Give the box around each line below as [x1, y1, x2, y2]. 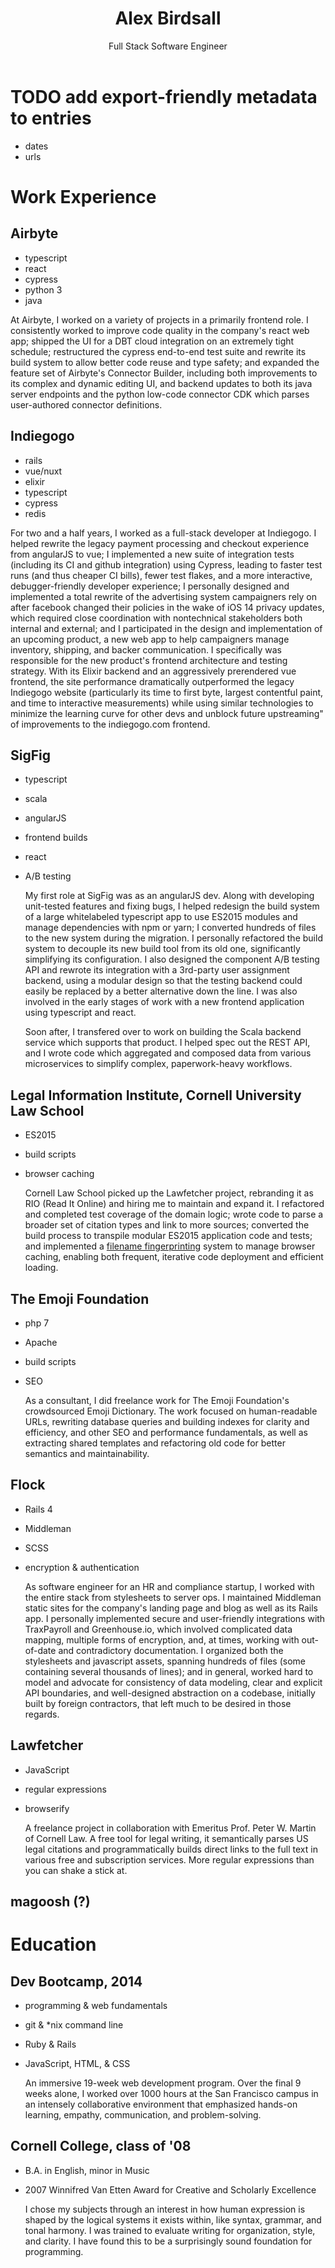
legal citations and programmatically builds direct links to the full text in [24, 1843, 318, 1855]
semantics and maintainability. [24, 1447, 150, 1459]
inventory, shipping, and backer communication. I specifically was [10, 643, 283, 656]
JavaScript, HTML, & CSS [24, 2057, 131, 2069]
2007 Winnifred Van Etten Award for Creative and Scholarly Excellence [24, 2183, 317, 2196]
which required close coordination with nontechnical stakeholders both [10, 612, 303, 624]
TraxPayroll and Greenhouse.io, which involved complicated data [24, 1623, 293, 1635]
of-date [24, 1644, 57, 1656]
